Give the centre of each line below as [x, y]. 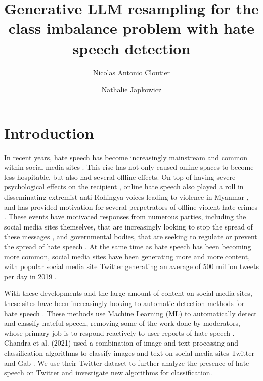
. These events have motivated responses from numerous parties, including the [125, 217]
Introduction [49, 132]
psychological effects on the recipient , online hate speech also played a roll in [124, 187]
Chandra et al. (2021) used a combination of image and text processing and [121, 343]
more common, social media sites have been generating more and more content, [127, 256]
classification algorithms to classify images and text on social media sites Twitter [129, 352]
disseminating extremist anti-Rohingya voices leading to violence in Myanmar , [126, 197]
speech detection [131, 48]
